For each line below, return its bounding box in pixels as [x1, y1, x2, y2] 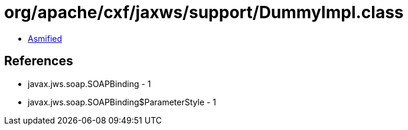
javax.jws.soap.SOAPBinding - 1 [28, 78, 151, 89]
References [4, 54, 73, 69]
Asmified [28, 33, 63, 44]
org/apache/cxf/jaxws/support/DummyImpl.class [4, 2, 404, 22]
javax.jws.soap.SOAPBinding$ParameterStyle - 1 [28, 96, 217, 107]
